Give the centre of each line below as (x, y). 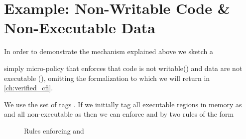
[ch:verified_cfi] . (29, 88)
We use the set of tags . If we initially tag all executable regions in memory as (123, 104)
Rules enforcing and (54, 130)
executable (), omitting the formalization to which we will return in (107, 78)
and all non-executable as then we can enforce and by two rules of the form (119, 114)
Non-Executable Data (80, 28)
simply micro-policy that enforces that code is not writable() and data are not (123, 68)
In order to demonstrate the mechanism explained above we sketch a (109, 51)
